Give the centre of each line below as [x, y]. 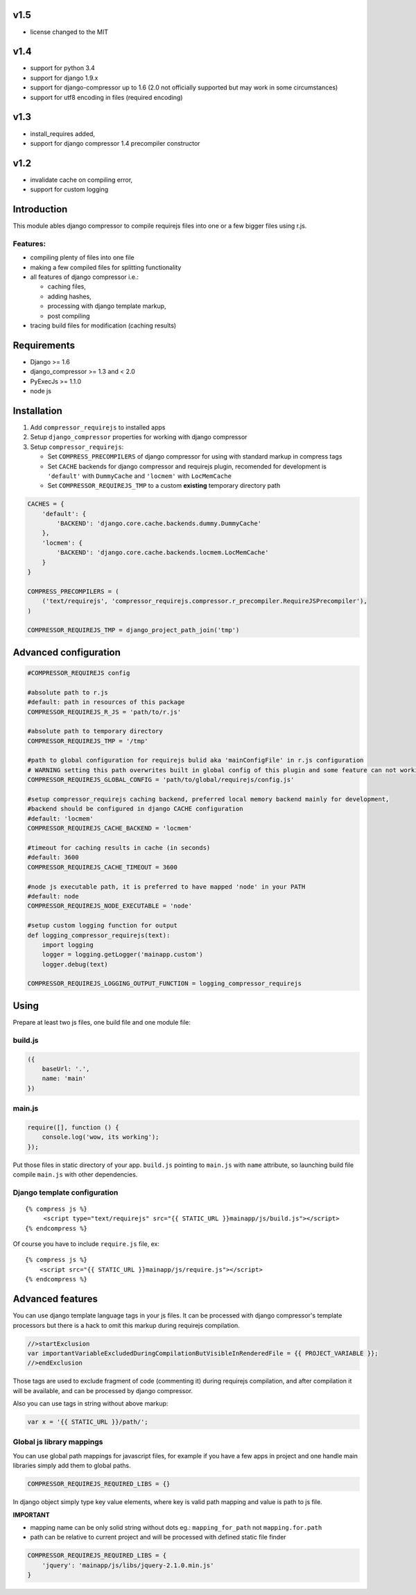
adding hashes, [69, 296]
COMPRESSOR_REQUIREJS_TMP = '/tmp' [88, 741]
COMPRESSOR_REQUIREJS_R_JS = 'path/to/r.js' [104, 712]
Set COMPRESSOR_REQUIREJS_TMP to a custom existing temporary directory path [164, 486]
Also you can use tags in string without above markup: [90, 1404]
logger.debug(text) [75, 964]
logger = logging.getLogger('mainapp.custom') [123, 955]
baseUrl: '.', [66, 1069]
